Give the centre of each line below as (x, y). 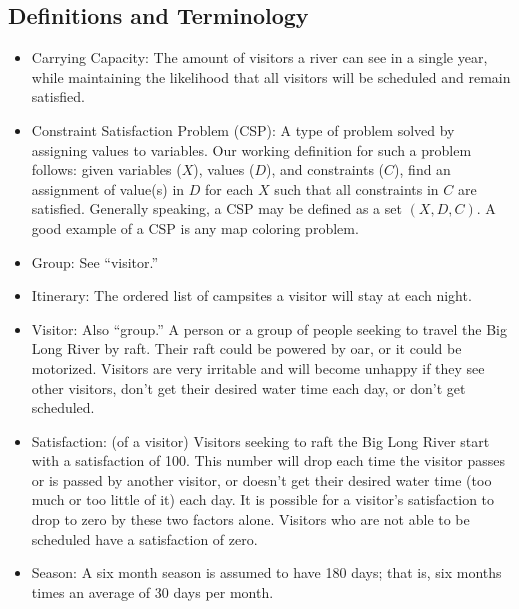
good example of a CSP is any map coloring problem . (195, 227)
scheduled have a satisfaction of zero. (144, 538)
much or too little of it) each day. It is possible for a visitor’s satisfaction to (263, 499)
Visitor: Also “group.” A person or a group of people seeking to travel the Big (269, 328)
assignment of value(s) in (108, 188)
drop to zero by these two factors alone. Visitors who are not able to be (250, 519)
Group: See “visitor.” (95, 261)
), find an (422, 169)
